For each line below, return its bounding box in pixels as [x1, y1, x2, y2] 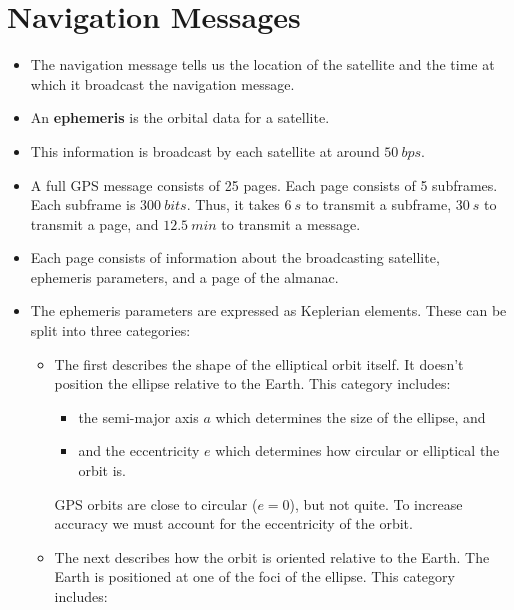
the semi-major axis [78, 406, 199, 427]
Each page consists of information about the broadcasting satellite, [30, 247, 440, 268]
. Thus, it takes [186, 194, 280, 215]
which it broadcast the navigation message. [30, 73, 295, 94]
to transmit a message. [221, 213, 361, 234]
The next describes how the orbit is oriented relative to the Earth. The [54, 546, 490, 567]
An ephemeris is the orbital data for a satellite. [30, 107, 330, 128]
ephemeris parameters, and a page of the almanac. [30, 266, 339, 287]
